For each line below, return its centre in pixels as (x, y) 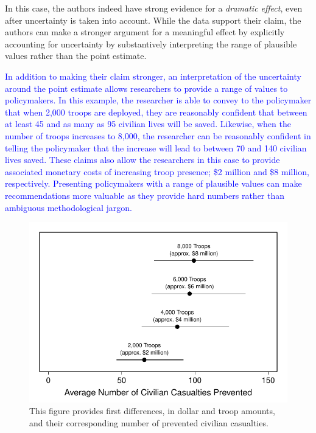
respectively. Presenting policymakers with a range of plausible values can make (153, 183)
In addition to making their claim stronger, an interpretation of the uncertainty (153, 76)
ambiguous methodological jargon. (68, 207)
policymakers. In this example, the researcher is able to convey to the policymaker (158, 100)
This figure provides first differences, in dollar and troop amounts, (152, 411)
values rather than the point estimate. (76, 56)
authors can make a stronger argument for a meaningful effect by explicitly (145, 32)
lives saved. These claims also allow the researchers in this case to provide (142, 160)
